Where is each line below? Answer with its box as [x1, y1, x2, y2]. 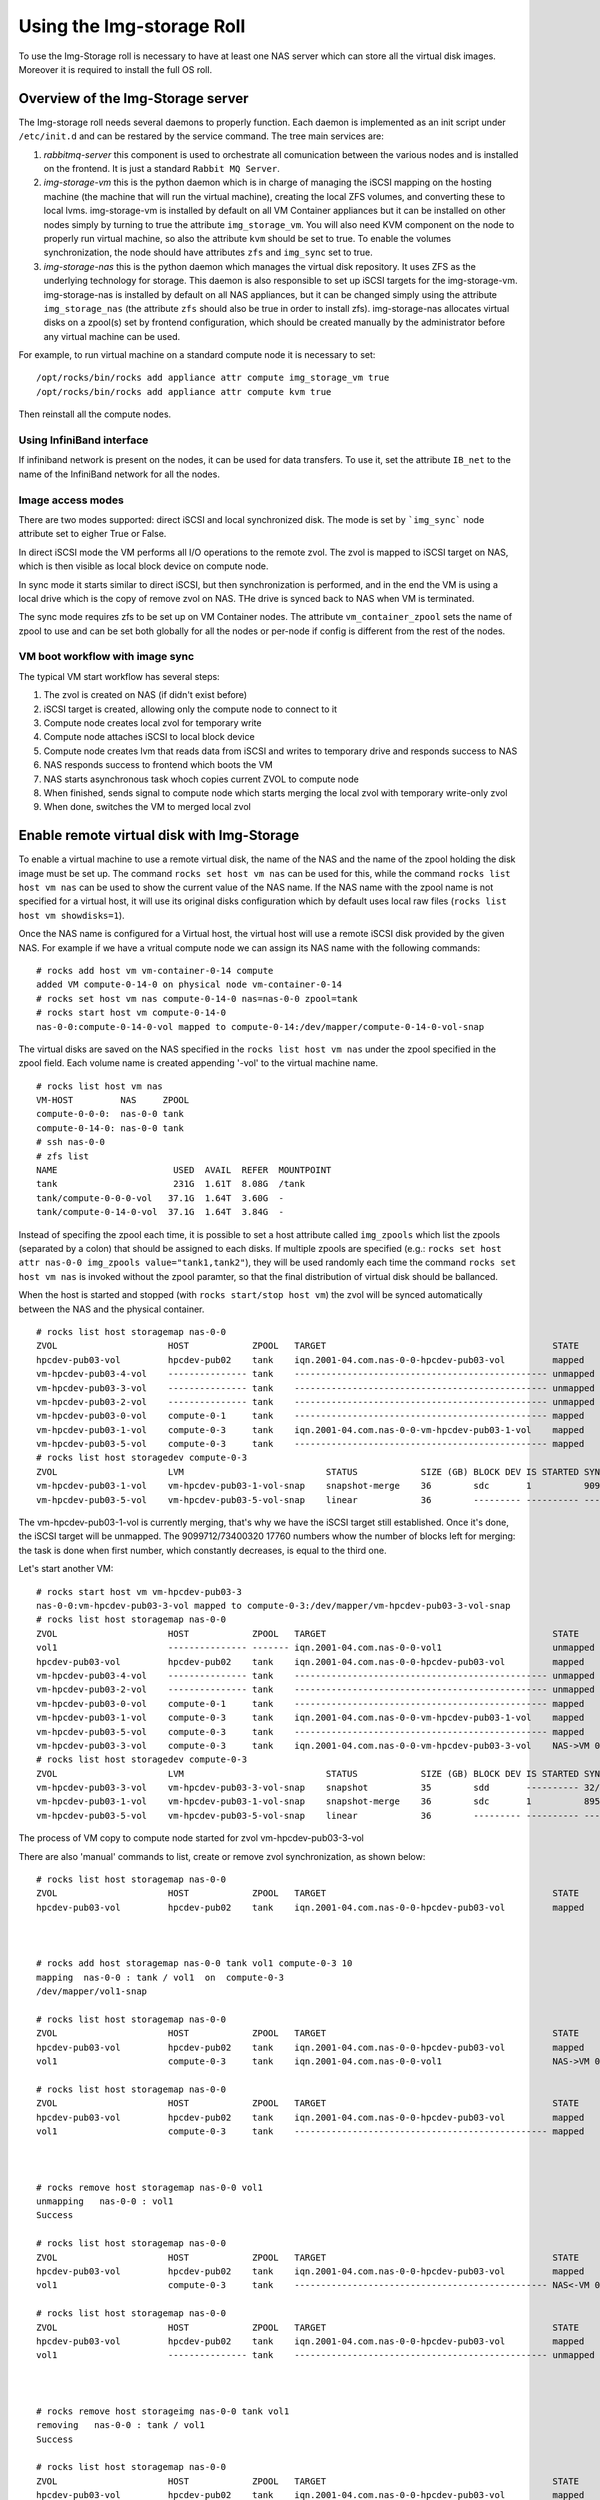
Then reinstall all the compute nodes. [18, 408, 172, 420]
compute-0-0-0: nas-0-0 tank [36, 1108, 185, 1120]
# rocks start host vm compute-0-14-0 [36, 1007, 227, 1019]
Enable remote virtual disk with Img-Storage [18, 827, 300, 844]
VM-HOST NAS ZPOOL [36, 1095, 190, 1106]
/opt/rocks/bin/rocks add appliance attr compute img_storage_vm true [36, 372, 390, 384]
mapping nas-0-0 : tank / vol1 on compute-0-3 [36, 1971, 285, 1983]
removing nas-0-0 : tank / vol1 [36, 2420, 205, 2431]
